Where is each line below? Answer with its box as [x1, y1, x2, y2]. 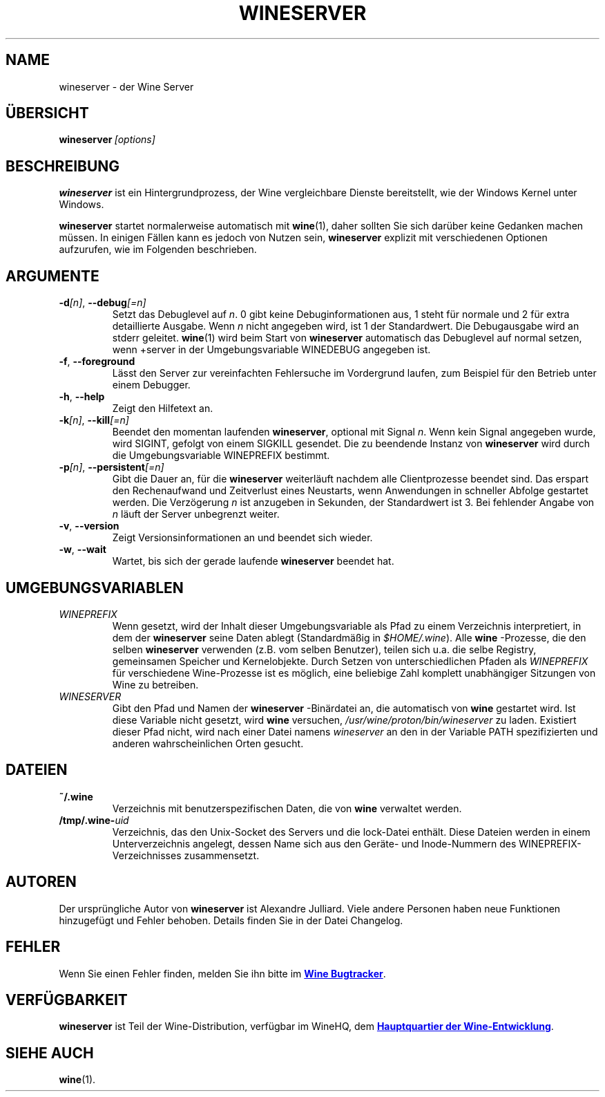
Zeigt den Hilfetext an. [112, 402, 213, 415]
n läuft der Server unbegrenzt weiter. [112, 508, 280, 521]
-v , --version [59, 520, 119, 532]
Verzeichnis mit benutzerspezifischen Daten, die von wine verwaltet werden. [112, 802, 462, 814]
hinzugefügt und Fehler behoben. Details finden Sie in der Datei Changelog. [59, 914, 403, 926]
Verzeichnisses [112, 849, 182, 861]
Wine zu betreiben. [112, 678, 199, 691]
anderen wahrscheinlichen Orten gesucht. [112, 737, 304, 749]
